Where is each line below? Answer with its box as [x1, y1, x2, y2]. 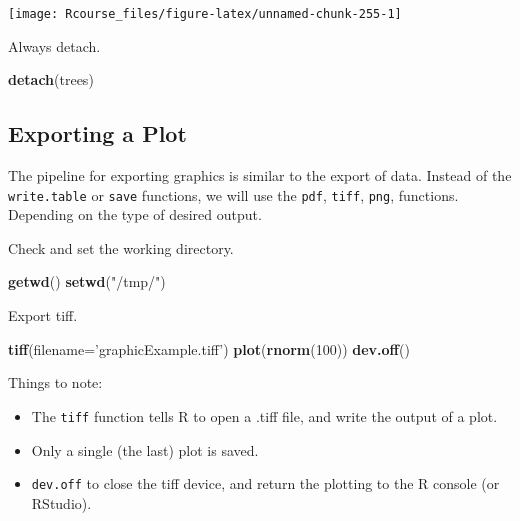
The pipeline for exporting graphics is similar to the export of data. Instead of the [8, 165, 512, 186]
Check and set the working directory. [8, 237, 234, 258]
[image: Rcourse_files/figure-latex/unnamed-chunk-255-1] [8, 7, 402, 21]
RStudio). [31, 492, 92, 513]
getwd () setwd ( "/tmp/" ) [8, 271, 166, 292]
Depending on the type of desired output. [8, 204, 262, 225]
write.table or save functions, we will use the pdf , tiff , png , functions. [8, 184, 459, 205]
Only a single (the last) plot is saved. [31, 439, 259, 460]
